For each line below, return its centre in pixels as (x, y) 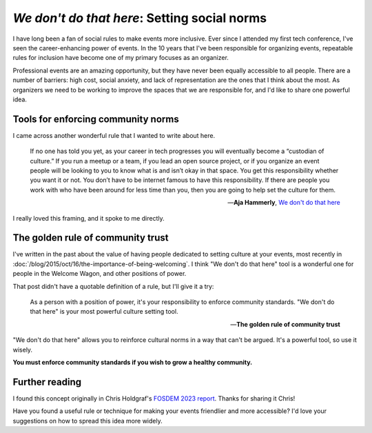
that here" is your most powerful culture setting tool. (104, 312)
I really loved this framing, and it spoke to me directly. (89, 218)
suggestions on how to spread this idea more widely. (87, 421)
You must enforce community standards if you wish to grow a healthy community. (133, 362)
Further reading (47, 382)
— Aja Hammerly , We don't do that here (284, 203)
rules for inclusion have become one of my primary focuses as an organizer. (121, 58)
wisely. (23, 350)
